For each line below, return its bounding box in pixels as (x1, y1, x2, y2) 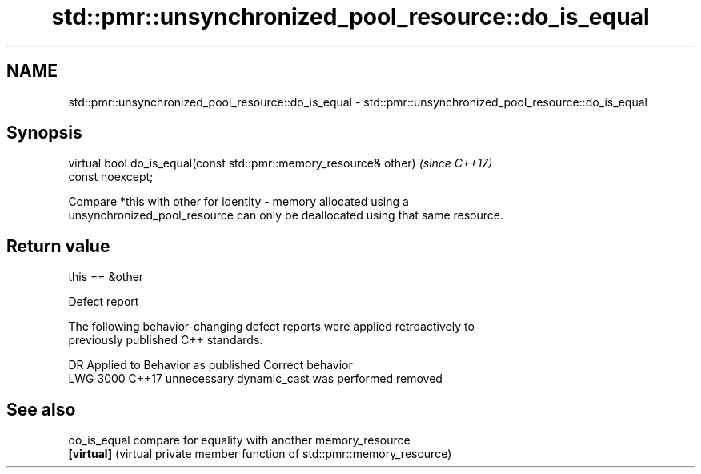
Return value (6, 235, 110, 256)
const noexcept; (68, 170, 154, 184)
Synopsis (6, 123, 82, 143)
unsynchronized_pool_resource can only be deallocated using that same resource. (68, 208, 503, 223)
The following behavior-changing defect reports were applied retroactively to (68, 319, 475, 334)
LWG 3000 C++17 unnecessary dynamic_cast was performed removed (68, 372, 443, 386)
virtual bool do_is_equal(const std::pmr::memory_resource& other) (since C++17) (68, 156, 493, 171)
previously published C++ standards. (68, 333, 263, 347)
